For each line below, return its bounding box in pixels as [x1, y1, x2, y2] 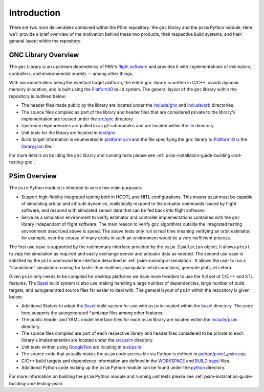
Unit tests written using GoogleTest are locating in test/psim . [21, 344, 143, 350]
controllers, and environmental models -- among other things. [9, 70, 134, 76]
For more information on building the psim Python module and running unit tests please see [9, 373, 194, 379]
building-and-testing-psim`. [9, 380, 65, 386]
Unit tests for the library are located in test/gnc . [21, 130, 117, 136]
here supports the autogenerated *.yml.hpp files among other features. [21, 310, 164, 316]
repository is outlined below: [9, 93, 66, 99]
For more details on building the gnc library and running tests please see [9, 152, 155, 158]
